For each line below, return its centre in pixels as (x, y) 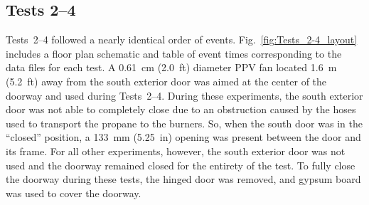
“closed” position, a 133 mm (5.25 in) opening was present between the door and (183, 137)
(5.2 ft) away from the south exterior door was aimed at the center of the (166, 81)
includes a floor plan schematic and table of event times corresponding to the (174, 53)
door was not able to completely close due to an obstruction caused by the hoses (181, 109)
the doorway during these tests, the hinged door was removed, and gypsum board (183, 179)
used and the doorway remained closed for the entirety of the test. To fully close (181, 165)
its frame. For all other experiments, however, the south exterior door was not (176, 151)
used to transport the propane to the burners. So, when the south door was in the (184, 123)
